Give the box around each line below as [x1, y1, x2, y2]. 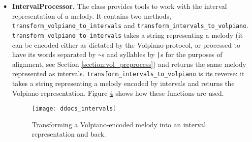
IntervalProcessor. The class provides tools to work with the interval [12, 1, 227, 11]
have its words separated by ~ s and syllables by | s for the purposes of [12, 49, 222, 59]
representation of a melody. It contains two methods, [12, 10, 171, 21]
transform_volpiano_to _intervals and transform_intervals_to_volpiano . [12, 20, 249, 30]
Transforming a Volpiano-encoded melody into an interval [31, 119, 206, 129]
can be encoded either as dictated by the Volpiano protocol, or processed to [12, 39, 240, 50]
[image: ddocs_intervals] [31, 105, 117, 113]
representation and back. [31, 129, 106, 139]
